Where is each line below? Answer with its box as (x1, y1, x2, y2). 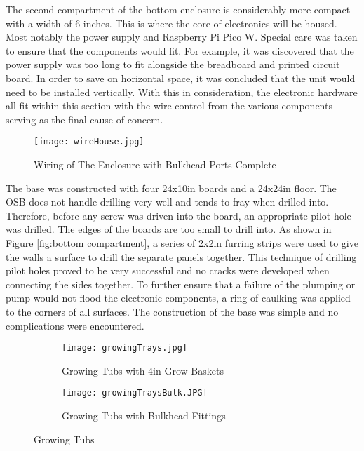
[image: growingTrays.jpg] (62, 343, 187, 354)
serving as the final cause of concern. (6, 112, 163, 126)
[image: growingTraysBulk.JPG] (62, 388, 208, 398)
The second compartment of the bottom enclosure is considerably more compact (6, 2, 351, 16)
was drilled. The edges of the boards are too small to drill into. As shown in (6, 222, 332, 236)
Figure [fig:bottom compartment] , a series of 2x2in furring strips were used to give (6, 235, 358, 250)
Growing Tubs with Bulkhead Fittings (62, 408, 226, 423)
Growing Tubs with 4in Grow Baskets (62, 363, 224, 377)
